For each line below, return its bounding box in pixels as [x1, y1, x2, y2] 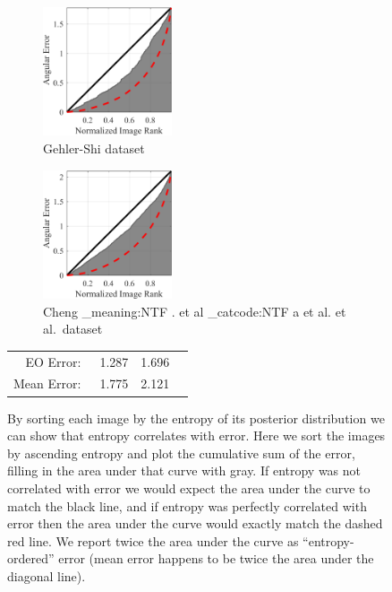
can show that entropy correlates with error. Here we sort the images [7, 426, 386, 445]
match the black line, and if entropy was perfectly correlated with [7, 496, 367, 515]
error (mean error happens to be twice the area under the [58, 549, 374, 568]
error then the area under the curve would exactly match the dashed [7, 514, 383, 533]
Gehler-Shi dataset [43, 138, 145, 157]
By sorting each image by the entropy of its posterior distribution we [7, 408, 385, 427]
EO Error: [25, 352, 81, 370]
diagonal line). [7, 566, 86, 585]
